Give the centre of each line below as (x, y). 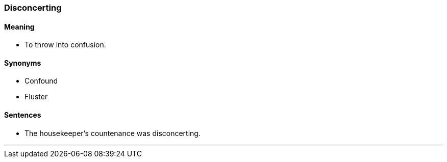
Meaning (19, 26)
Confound (41, 81)
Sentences (23, 115)
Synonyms (23, 63)
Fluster (36, 97)
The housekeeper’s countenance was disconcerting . (113, 133)
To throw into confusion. (65, 45)
